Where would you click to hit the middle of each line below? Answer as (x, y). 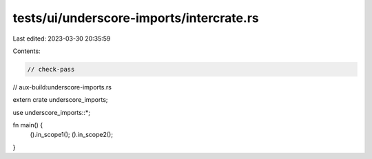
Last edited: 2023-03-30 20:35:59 (62, 39)
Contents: (27, 51)
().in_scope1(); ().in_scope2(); (72, 135)
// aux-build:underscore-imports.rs (62, 87)
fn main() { (28, 125)
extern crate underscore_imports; (60, 100)
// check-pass (51, 69)
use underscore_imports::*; (52, 112)
